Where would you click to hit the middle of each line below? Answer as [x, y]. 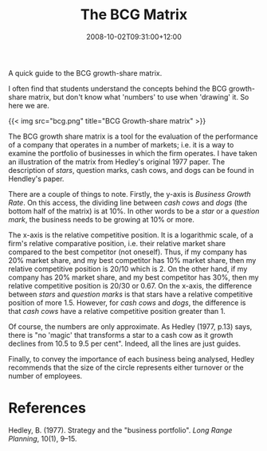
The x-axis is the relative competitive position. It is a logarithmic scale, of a [131, 235]
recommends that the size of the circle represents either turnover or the [126, 367]
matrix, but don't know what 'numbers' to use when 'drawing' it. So [139, 96]
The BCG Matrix [134, 15]
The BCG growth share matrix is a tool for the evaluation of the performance [133, 136]
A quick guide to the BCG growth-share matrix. [85, 73]
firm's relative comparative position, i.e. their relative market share [117, 243]
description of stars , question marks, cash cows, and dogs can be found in [132, 170]
